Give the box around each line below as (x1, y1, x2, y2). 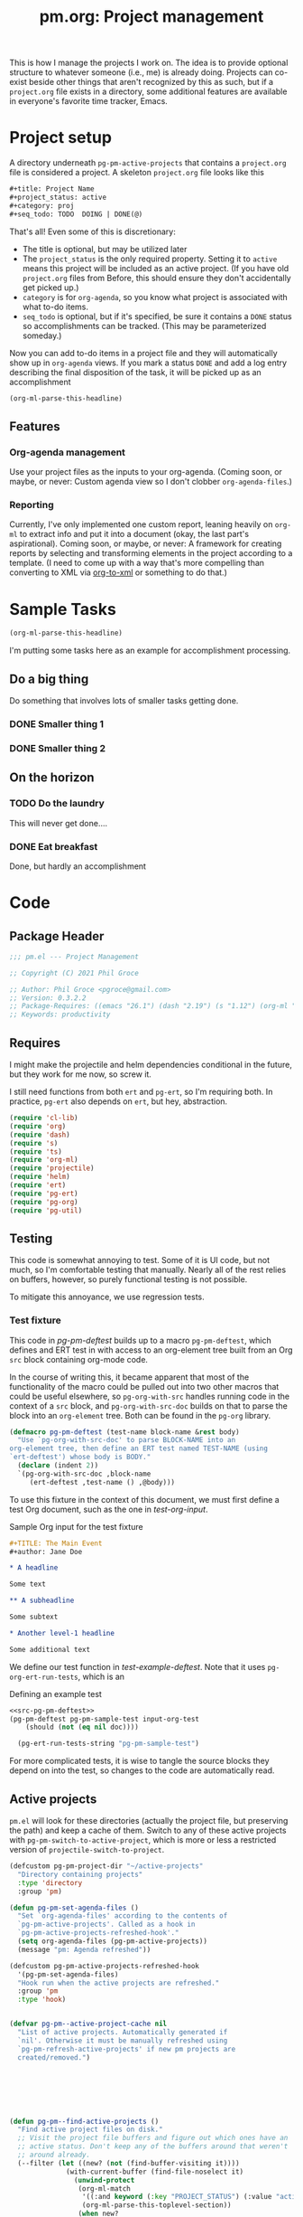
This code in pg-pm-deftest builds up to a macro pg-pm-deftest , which (9, 1335, 272, 1345)
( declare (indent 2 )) (17, 1461, 99, 1470)
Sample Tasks (9, 599, 117, 619)
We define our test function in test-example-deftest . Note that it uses (9, 1661, 266, 1672)
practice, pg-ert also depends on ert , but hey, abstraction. (9, 1096, 228, 1107)
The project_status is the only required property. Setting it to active (22, 253, 278, 264)
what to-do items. (22, 301, 88, 312)
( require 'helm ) (9, 1173, 70, 1182)
